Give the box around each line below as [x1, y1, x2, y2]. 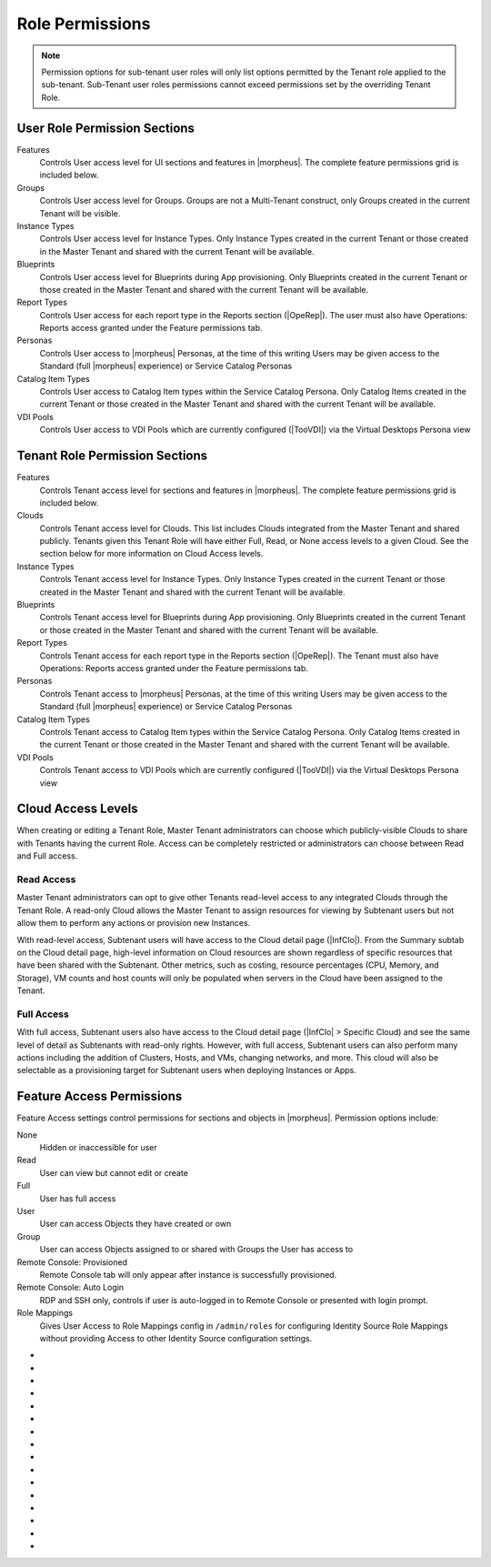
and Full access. [16, 850, 78, 861]
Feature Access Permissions [16, 1089, 183, 1104]
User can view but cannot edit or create [39, 1167, 188, 1178]
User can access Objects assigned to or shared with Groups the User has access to [39, 1244, 354, 1255]
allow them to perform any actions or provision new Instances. [16, 918, 251, 929]
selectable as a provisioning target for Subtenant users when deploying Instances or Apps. [16, 1065, 356, 1076]
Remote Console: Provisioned [16, 1256, 127, 1268]
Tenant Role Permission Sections [16, 448, 208, 464]
